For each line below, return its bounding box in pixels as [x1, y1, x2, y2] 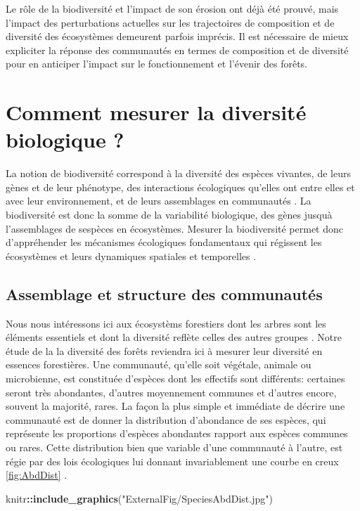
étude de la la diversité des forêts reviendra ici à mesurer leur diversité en [6, 343, 323, 358]
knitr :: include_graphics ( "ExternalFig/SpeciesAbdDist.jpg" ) [6, 491, 273, 505]
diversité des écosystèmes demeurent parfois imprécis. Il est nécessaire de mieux [6, 29, 349, 44]
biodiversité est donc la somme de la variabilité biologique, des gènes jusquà [6, 207, 333, 222]
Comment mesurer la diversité [6, 98, 307, 127]
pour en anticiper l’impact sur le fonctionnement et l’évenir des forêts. [6, 56, 307, 71]
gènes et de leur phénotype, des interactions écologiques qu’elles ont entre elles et [6, 179, 355, 194]
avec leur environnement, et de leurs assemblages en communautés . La [6, 193, 311, 208]
